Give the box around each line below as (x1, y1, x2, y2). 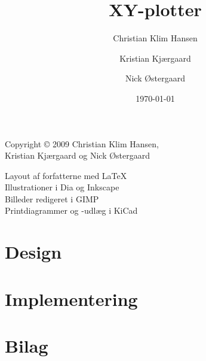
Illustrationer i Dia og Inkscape (5, 181, 119, 193)
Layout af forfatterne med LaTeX (5, 169, 127, 181)
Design (5, 239, 62, 264)
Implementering (5, 286, 138, 311)
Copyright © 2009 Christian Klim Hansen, (5, 137, 159, 150)
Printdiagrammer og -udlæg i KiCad (5, 204, 138, 217)
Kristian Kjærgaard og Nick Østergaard (5, 149, 150, 162)
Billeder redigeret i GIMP (5, 192, 99, 205)
